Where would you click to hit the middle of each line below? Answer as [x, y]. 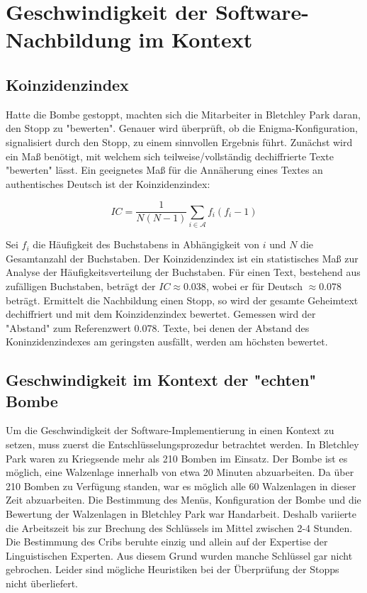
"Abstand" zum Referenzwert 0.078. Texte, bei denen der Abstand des [158, 327]
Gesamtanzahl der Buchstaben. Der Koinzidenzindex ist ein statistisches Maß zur [182, 258]
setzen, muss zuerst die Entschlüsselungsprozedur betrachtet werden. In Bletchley [182, 444]
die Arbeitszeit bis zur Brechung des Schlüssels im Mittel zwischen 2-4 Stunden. [179, 527]
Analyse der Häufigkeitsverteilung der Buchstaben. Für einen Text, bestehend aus [183, 272]
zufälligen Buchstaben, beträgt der [81, 286]
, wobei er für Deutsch [254, 286]
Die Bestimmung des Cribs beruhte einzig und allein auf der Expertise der [167, 542]
